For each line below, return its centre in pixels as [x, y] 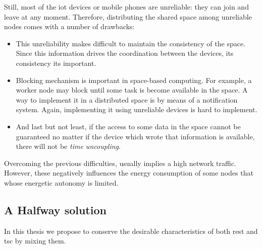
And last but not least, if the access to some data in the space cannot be [128, 126]
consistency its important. [56, 63]
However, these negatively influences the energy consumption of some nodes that [129, 173]
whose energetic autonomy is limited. [61, 182]
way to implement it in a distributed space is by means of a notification [127, 99]
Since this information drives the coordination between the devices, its [125, 53]
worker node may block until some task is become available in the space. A [132, 90]
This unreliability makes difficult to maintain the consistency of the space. [131, 43]
